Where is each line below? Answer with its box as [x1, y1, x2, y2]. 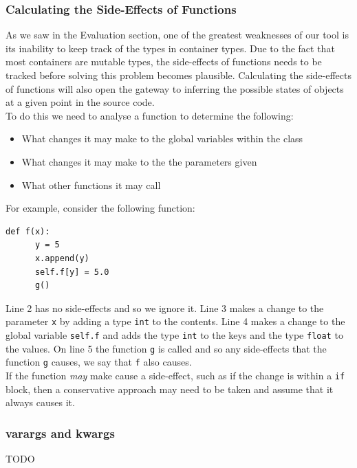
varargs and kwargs [6, 424, 115, 441]
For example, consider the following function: [6, 201, 195, 215]
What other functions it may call [21, 177, 161, 192]
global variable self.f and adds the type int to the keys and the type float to [6, 327, 343, 342]
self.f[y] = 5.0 [34, 267, 109, 277]
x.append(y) [34, 253, 89, 263]
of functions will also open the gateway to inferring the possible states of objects [6, 81, 344, 96]
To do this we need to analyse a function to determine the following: [6, 108, 294, 122]
